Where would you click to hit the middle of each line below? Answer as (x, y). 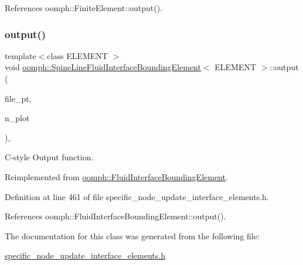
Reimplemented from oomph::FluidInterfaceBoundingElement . (116, 176)
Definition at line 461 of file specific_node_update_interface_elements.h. (137, 196)
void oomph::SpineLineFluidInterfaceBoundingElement (103, 67)
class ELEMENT (77, 55)
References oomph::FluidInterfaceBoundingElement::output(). (115, 216)
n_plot (17, 118)
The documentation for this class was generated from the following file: (132, 235)
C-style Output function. (49, 157)
